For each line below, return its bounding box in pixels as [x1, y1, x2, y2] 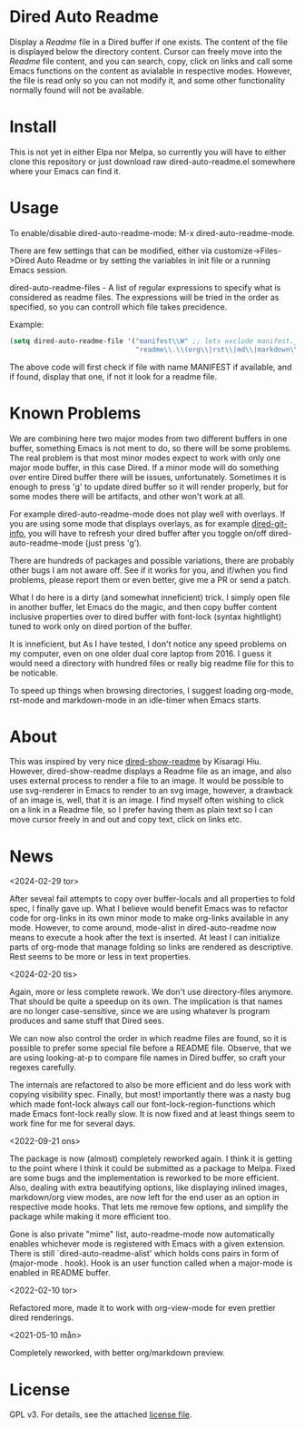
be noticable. [9, 667, 59, 678]
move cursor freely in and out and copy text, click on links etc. [9, 814, 242, 825]
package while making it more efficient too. [9, 1211, 172, 1222]
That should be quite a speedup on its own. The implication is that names [9, 996, 283, 1007]
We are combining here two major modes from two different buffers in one [9, 433, 288, 444]
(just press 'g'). [84, 537, 143, 548]
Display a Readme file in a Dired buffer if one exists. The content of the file [9, 36, 289, 47]
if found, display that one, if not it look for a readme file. [9, 370, 218, 382]
